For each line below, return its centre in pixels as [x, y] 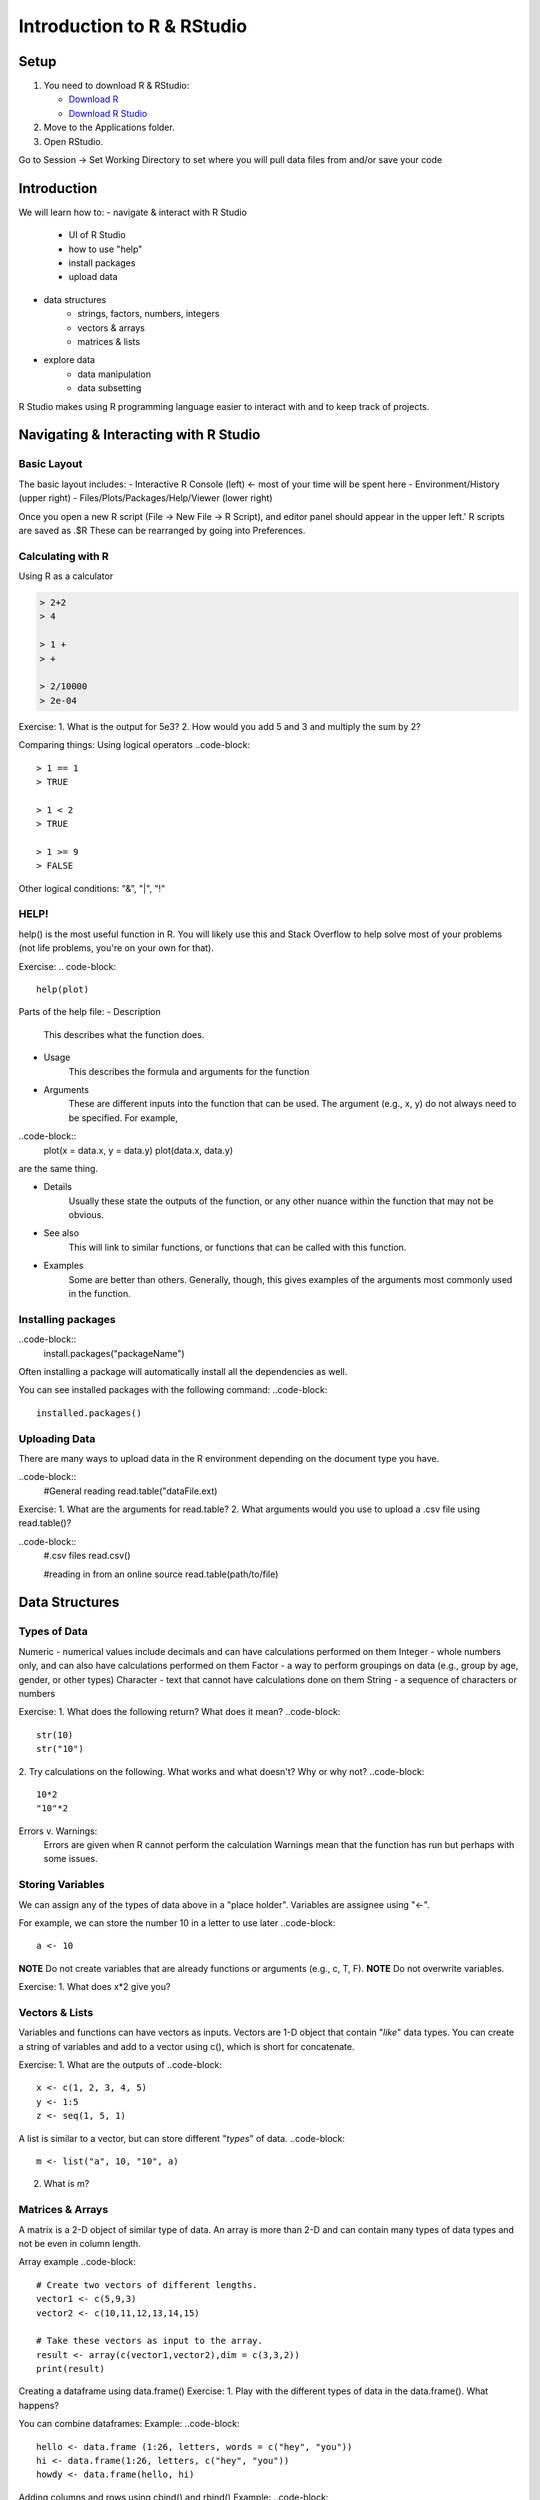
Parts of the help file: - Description [90, 1012]
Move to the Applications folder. [109, 127]
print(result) [70, 2369]
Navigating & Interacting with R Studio [139, 435]
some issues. [71, 1859]
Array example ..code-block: [77, 2262]
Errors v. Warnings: [58, 1831]
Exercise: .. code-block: [67, 966]
